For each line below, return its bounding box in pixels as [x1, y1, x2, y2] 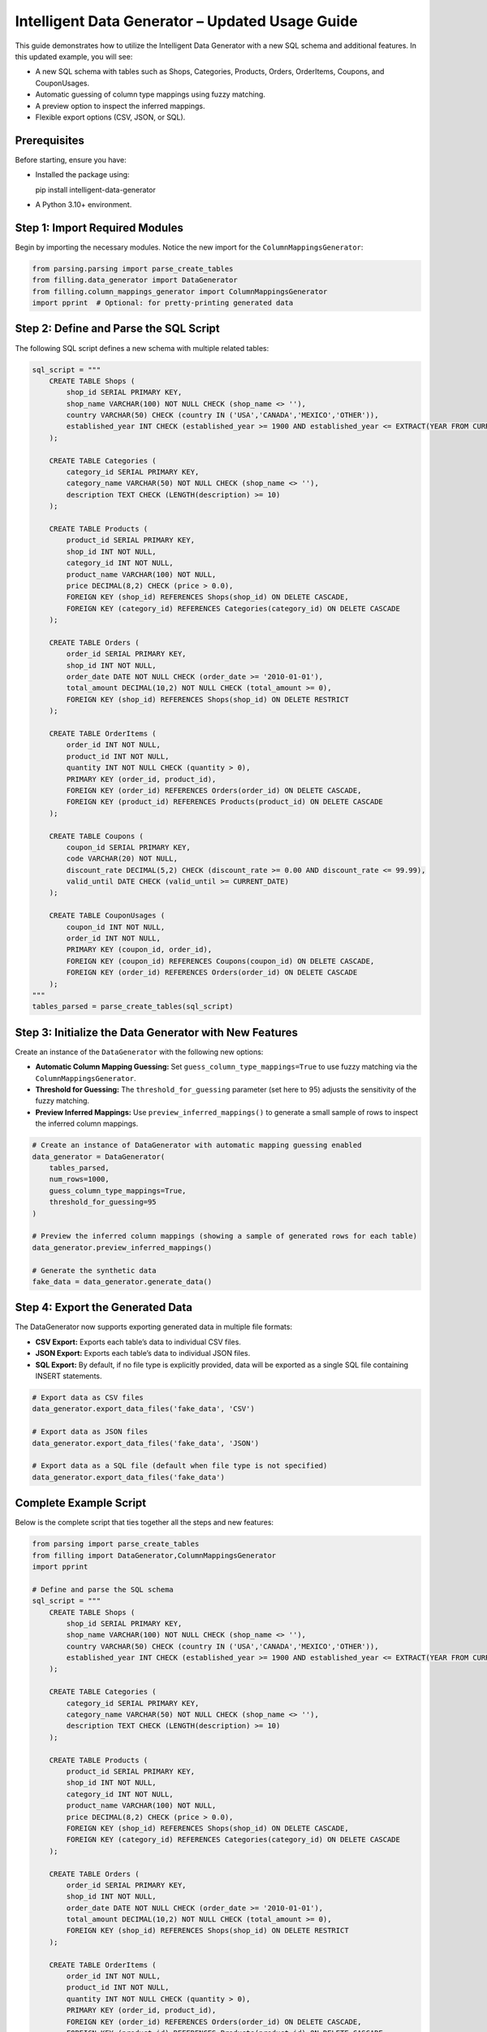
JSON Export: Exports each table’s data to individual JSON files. [35, 1348, 251, 1358]
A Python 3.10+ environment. [35, 199, 132, 209]
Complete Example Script [15, 1496, 147, 1510]
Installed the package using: [35, 170, 130, 180]
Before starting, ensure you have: [15, 154, 127, 164]
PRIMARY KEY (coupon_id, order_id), [66, 945, 213, 954]
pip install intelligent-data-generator [35, 185, 156, 194]
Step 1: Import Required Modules [15, 220, 184, 235]
